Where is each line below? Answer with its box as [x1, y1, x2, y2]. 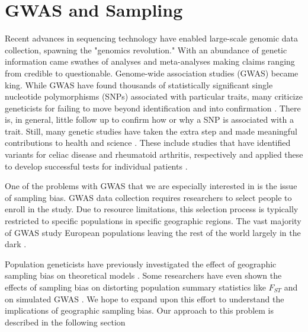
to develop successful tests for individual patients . [5, 159, 188, 172]
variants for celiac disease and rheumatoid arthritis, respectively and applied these [5, 148, 303, 161]
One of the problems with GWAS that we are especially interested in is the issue [5, 180, 297, 192]
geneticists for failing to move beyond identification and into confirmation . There [5, 101, 301, 114]
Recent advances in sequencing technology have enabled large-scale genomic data [5, 32, 299, 44]
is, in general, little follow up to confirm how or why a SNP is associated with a [5, 113, 294, 126]
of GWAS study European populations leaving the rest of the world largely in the [5, 226, 301, 238]
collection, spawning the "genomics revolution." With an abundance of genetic [5, 43, 287, 56]
